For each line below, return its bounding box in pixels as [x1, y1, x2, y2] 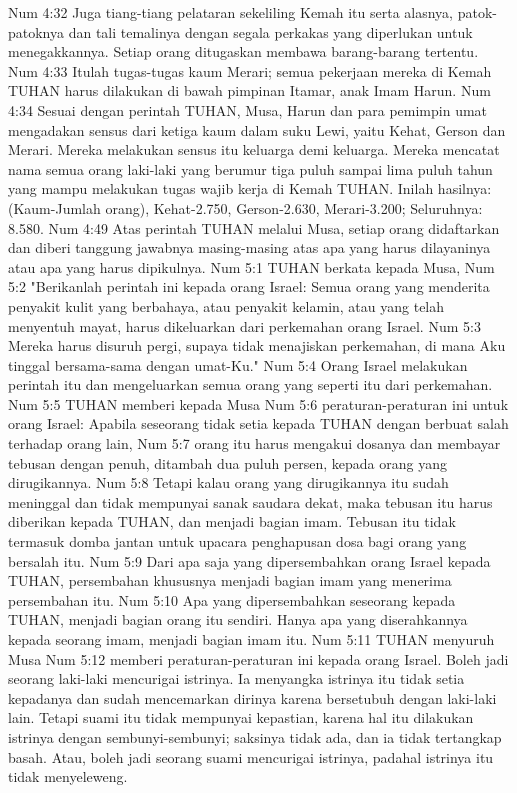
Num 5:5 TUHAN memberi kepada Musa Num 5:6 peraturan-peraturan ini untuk [8, 393, 509, 414]
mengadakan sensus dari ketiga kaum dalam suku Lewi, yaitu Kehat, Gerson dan [8, 119, 506, 140]
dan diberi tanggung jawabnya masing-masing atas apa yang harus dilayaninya [8, 237, 491, 258]
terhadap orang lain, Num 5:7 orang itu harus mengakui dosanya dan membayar [8, 433, 501, 454]
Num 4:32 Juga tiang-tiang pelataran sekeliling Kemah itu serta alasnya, [8, 2, 454, 22]
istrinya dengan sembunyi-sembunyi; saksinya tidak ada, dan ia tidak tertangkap [8, 726, 502, 747]
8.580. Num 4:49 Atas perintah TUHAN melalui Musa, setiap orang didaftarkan [8, 217, 500, 238]
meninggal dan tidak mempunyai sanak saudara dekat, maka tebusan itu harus [8, 491, 493, 512]
